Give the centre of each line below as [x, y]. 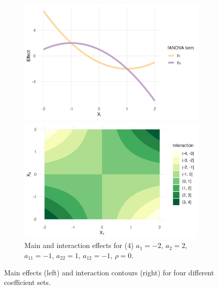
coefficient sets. [27, 282]
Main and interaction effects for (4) [79, 245]
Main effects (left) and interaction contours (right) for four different [109, 272]
